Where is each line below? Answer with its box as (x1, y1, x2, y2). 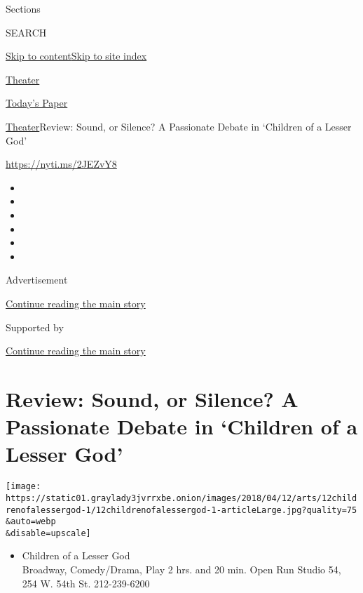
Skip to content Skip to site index (6, 48, 147, 63)
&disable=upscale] (6, 528, 91, 538)
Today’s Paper (6, 95, 68, 110)
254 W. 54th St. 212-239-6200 (22, 575, 150, 590)
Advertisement (6, 272, 68, 287)
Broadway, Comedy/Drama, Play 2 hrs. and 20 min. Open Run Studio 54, (22, 562, 341, 577)
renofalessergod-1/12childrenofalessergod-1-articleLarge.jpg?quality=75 (6, 505, 357, 515)
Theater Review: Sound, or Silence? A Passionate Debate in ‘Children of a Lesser (6, 119, 352, 133)
